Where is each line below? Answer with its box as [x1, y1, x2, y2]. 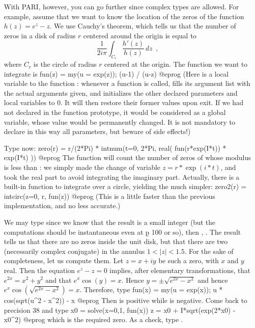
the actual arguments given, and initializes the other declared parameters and [4, 87, 238, 98]
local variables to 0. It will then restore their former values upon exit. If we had [4, 97, 244, 108]
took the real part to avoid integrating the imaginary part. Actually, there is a [4, 171, 240, 182]
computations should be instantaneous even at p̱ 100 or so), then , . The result [4, 226, 241, 237]
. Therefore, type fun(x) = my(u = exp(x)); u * [79, 284, 223, 295]
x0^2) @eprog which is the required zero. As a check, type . [4, 314, 183, 325]
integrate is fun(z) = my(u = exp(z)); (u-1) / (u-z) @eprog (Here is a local [4, 68, 229, 79]
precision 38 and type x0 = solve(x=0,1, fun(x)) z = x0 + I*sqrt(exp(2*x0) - [4, 304, 235, 315]
